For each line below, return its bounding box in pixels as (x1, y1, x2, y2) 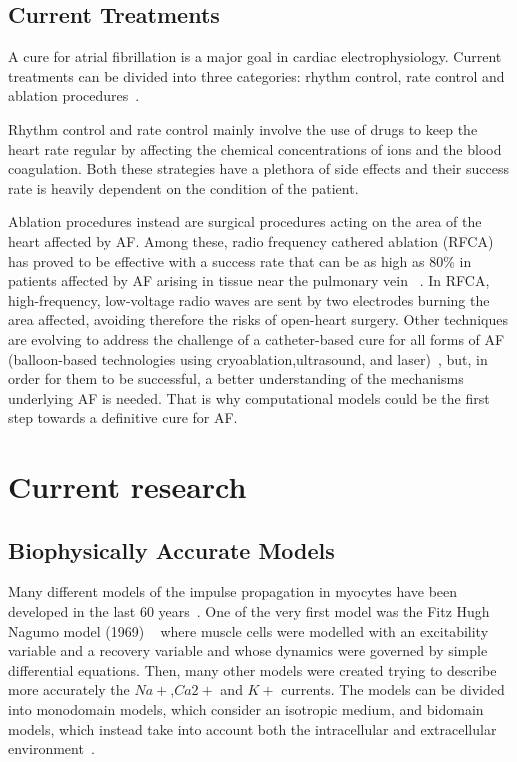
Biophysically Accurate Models (8, 534, 335, 565)
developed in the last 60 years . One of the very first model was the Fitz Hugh (8, 601, 490, 622)
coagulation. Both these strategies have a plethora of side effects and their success (8, 158, 509, 179)
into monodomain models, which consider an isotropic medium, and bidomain (8, 699, 484, 720)
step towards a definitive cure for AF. (8, 407, 238, 428)
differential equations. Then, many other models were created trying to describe (8, 659, 497, 680)
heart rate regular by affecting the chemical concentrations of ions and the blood (8, 138, 502, 159)
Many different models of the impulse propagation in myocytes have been (8, 581, 458, 602)
